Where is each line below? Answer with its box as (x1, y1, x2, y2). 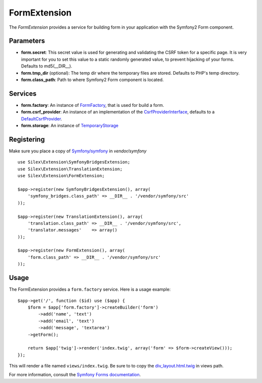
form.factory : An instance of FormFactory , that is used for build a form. (21, 102, 164, 108)
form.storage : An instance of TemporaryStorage (21, 123, 119, 129)
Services (9, 89, 37, 98)
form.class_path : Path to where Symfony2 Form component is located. (21, 77, 164, 83)
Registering (9, 135, 45, 143)
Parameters (9, 37, 45, 45)
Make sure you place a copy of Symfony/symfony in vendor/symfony (9, 148, 147, 154)
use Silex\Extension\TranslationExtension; (17, 166, 123, 172)
